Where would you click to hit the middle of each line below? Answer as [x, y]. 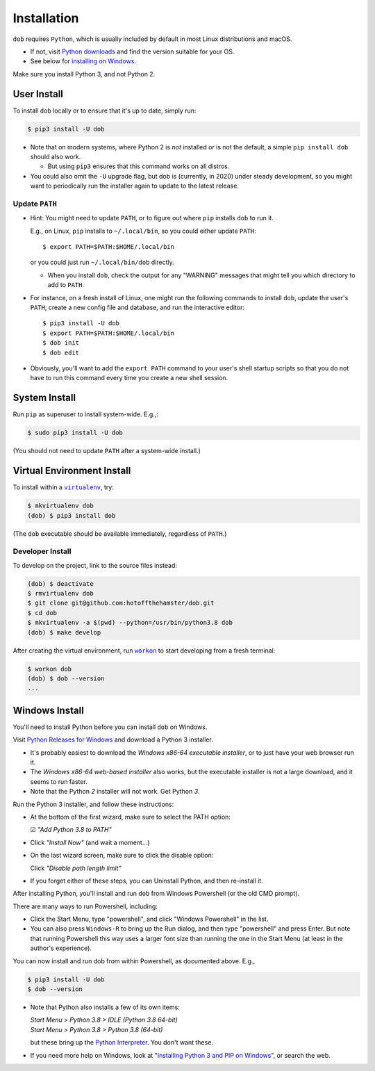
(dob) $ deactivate [60, 583]
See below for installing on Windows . [83, 61]
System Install [44, 398]
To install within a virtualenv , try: [63, 487]
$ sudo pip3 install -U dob [75, 433]
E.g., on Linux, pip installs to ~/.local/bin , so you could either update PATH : [143, 231]
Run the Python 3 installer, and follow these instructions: [93, 804]
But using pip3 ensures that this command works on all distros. [139, 166]
